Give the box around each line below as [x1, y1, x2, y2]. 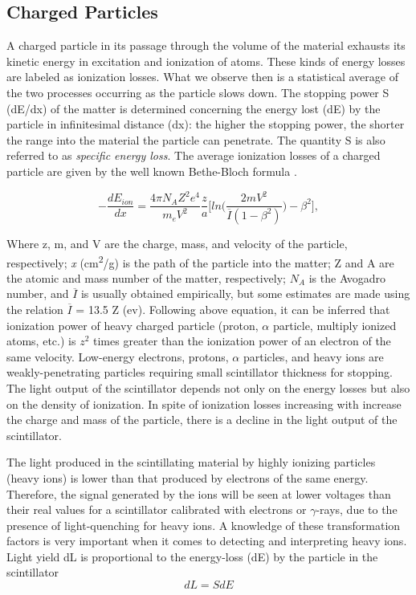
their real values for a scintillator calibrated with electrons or [6, 501, 307, 518]
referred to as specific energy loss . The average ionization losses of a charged [6, 147, 381, 164]
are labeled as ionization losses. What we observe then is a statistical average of [6, 68, 398, 85]
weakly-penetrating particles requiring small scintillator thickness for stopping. [6, 364, 394, 381]
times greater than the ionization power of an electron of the [93, 332, 391, 349]
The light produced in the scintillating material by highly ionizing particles [6, 454, 376, 471]
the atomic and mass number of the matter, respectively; [6, 269, 286, 286]
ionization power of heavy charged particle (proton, [6, 316, 259, 333]
